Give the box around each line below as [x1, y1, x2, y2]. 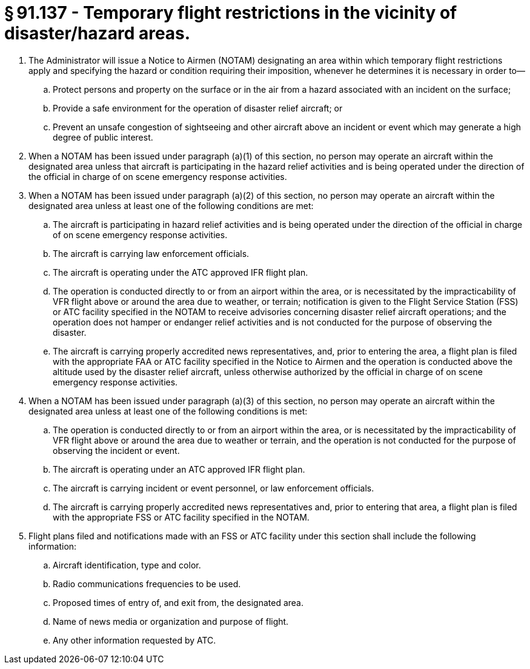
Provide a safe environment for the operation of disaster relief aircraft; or [53, 102, 343, 113]
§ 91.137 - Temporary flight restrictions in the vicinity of [4, 2, 457, 23]
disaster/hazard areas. [4, 23, 191, 44]
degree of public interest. [53, 131, 153, 142]
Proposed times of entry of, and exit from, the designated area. [53, 597, 303, 608]
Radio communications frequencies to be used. [53, 578, 241, 589]
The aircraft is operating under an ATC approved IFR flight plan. [53, 464, 305, 474]
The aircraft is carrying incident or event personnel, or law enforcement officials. [53, 482, 374, 493]
